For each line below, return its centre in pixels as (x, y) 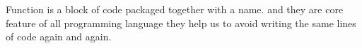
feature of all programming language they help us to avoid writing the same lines (181, 23)
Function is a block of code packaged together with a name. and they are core (175, 9)
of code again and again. (59, 37)
